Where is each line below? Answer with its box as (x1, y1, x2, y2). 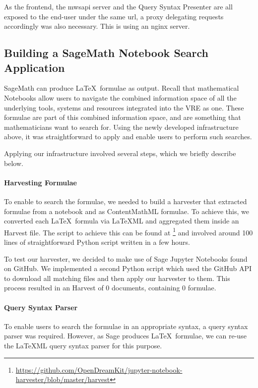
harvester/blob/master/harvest (15, 374, 110, 385)
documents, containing (112, 282, 180, 293)
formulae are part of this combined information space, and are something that (4, 112, 241, 122)
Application (4, 59, 65, 75)
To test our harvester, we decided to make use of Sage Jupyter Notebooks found (4, 253, 248, 264)
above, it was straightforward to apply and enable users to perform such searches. (4, 131, 252, 142)
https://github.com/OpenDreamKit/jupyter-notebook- (15, 364, 183, 375)
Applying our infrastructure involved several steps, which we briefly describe (4, 148, 236, 158)
